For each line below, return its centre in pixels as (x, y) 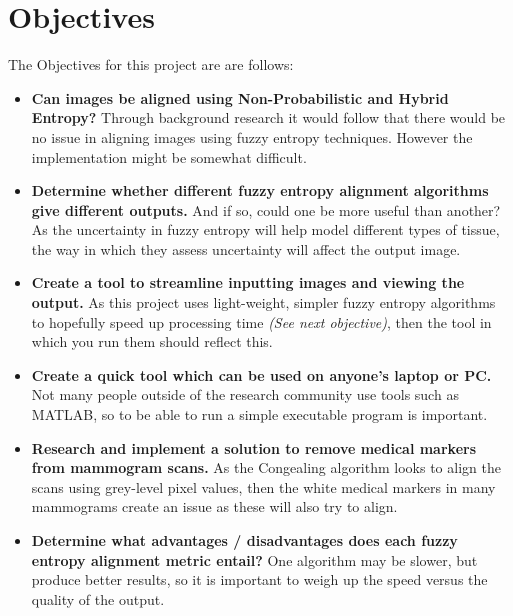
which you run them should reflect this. (152, 341)
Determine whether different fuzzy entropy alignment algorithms (260, 190)
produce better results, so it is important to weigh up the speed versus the (259, 579)
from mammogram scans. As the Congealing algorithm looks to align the (266, 467)
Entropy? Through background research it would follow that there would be (268, 117)
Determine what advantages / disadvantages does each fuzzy (244, 540)
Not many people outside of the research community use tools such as (245, 394)
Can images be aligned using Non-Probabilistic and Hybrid (240, 97)
